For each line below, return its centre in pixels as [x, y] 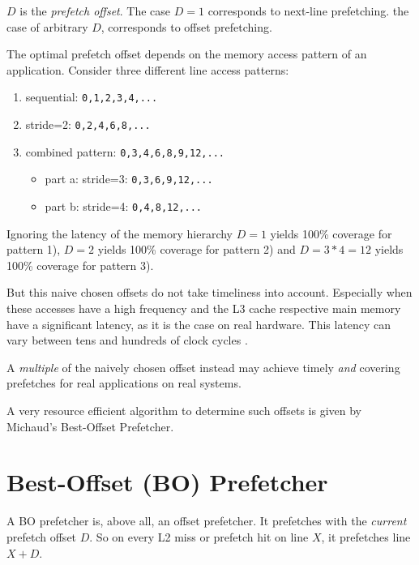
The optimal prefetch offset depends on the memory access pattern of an [187, 54]
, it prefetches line [366, 536]
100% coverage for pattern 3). [80, 265]
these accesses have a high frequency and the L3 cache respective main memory [204, 308]
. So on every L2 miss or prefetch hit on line [199, 536]
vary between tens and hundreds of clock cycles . [127, 340]
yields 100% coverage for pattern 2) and [197, 249]
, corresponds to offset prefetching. [186, 26]
